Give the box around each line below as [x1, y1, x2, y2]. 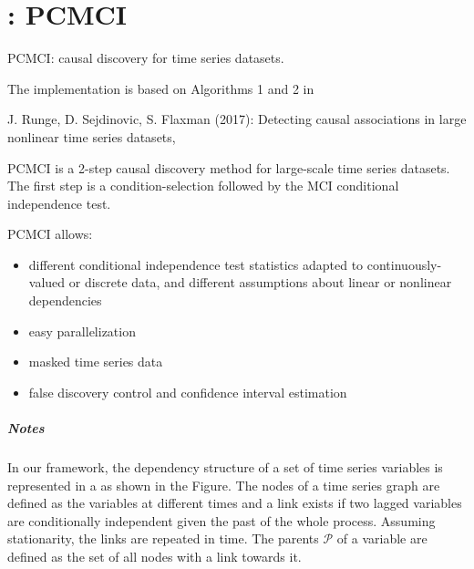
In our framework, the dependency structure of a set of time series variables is [7, 458, 443, 476]
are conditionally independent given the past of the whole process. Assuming [7, 511, 436, 530]
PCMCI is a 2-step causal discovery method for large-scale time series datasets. [7, 158, 450, 177]
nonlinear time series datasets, [7, 127, 176, 146]
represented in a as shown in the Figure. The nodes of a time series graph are [7, 475, 440, 494]
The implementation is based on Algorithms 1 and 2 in [7, 78, 314, 98]
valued [28, 273, 66, 292]
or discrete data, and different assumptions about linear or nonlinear [68, 273, 452, 292]
